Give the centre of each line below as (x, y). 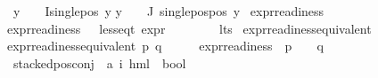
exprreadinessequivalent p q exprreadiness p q (165, 46)
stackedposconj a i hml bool (99, 62)
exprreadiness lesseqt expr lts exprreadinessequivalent (189, 28)
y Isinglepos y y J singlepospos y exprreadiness (168, 11)
